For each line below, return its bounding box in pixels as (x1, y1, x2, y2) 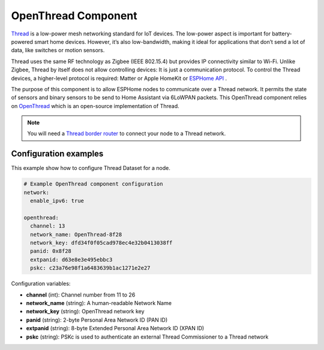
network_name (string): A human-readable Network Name (26, 300, 172, 307)
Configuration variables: (11, 280, 71, 288)
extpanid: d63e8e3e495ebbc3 (30, 256, 113, 263)
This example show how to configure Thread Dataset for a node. (11, 164, 170, 172)
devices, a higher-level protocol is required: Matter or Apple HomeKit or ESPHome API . (11, 74, 227, 82)
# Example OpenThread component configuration (23, 181, 163, 187)
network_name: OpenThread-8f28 (30, 231, 122, 238)
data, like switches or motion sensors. (11, 47, 105, 54)
